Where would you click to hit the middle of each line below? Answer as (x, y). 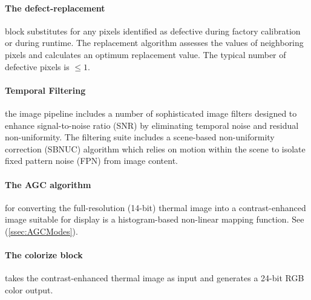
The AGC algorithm (48, 184)
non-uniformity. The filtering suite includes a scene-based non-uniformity (140, 137)
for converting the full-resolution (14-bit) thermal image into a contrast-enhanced (155, 207)
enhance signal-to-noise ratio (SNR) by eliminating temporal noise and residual (152, 125)
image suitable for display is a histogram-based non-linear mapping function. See (155, 219)
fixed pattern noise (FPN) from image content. (91, 161)
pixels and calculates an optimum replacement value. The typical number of (146, 54)
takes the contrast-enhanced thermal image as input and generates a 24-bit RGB (155, 278)
